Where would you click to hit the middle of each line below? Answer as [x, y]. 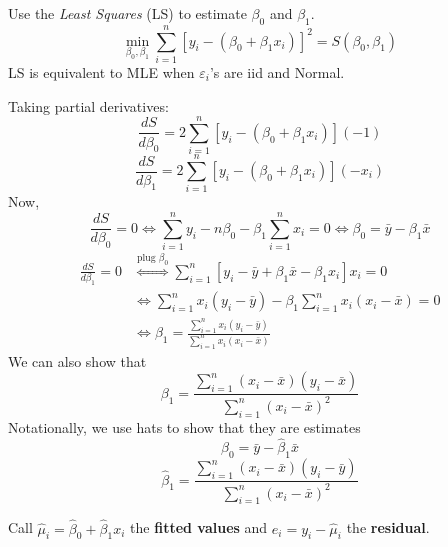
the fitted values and [199, 527]
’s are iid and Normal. [277, 71]
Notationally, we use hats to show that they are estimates [184, 426]
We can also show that [77, 360]
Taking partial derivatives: [88, 105]
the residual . [388, 527]
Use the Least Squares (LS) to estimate [127, 13]
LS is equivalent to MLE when [101, 71]
